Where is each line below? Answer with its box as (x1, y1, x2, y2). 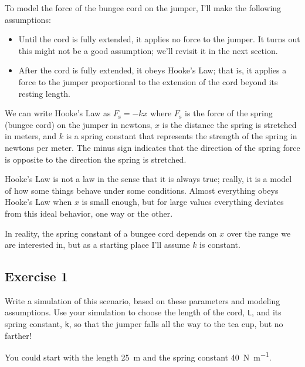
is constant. (199, 238, 240, 251)
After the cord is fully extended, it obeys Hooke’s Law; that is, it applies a (18, 64, 287, 76)
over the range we (226, 227, 291, 239)
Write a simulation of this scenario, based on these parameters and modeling (5, 294, 280, 307)
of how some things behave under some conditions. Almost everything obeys (5, 184, 279, 196)
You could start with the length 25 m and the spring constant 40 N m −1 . (5, 349, 272, 363)
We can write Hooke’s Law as (5, 107, 111, 119)
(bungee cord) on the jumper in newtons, (5, 118, 152, 130)
